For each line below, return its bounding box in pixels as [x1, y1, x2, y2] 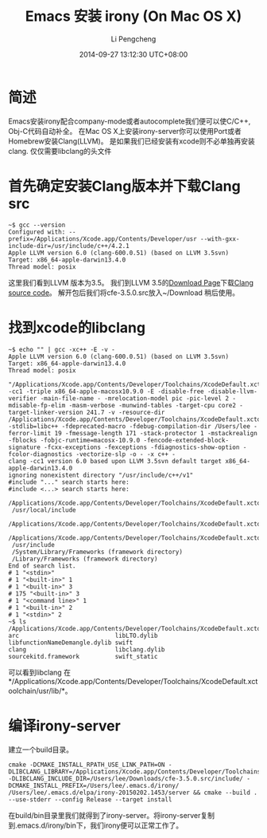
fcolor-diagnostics [8, 450, 73, 458]
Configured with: [8, 228, 66, 236]
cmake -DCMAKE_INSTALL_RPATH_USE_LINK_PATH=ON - [8, 761, 172, 769]
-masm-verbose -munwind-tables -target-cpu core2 [68, 401, 237, 409]
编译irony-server [8, 717, 121, 734]
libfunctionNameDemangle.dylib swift [8, 639, 133, 647]
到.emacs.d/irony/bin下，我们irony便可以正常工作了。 [8, 820, 184, 830]
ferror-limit [8, 429, 52, 437]
